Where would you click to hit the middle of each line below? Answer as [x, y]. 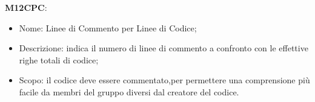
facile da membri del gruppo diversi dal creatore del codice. [129, 91]
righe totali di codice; [59, 59]
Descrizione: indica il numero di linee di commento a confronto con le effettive [164, 48]
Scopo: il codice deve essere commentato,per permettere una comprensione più [164, 80]
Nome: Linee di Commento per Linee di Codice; [108, 27]
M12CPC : [26, 7]
